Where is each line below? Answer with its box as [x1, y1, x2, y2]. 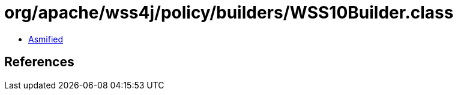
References [4, 54, 74, 70]
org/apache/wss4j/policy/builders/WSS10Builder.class [4, 2, 454, 23]
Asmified [28, 33, 64, 44]
